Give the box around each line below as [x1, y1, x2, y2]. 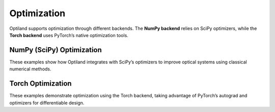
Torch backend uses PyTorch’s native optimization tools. [9, 32, 128, 38]
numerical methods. [9, 66, 51, 72]
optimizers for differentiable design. [9, 99, 85, 106]
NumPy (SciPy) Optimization [9, 46, 102, 54]
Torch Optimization [9, 79, 72, 88]
